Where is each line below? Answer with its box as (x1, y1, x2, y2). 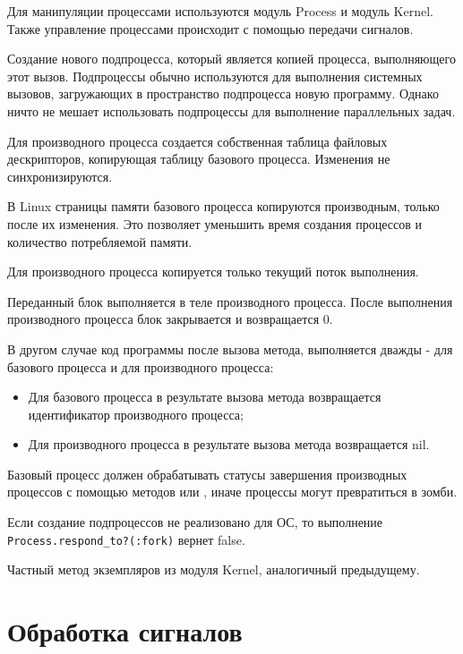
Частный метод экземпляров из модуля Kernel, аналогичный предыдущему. (7, 560, 420, 579)
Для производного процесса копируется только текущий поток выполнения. (7, 262, 419, 281)
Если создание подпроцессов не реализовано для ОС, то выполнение (7, 513, 383, 531)
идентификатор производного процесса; (28, 404, 244, 423)
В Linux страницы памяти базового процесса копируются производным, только (7, 197, 440, 216)
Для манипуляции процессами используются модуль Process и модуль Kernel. (7, 2, 433, 20)
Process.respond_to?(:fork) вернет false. (7, 530, 245, 548)
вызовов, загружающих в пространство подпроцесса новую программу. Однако (7, 84, 439, 103)
